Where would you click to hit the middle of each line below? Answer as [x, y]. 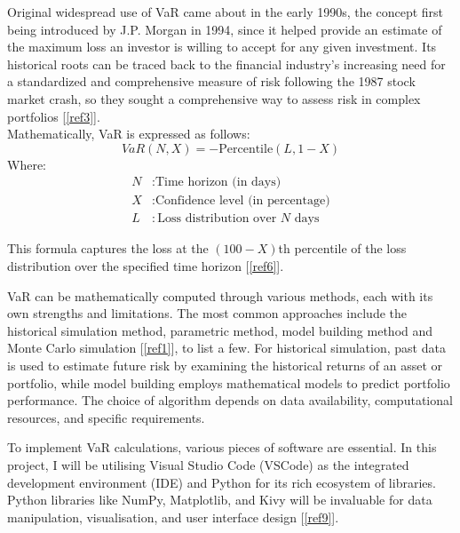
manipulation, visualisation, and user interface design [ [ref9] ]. [173, 517]
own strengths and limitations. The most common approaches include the [207, 313]
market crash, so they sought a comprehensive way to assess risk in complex [214, 98]
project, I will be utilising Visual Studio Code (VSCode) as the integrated [208, 464]
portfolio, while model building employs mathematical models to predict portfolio [229, 382]
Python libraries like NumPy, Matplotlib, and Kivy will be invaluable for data [220, 500]
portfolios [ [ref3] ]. [54, 116]
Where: [27, 164]
